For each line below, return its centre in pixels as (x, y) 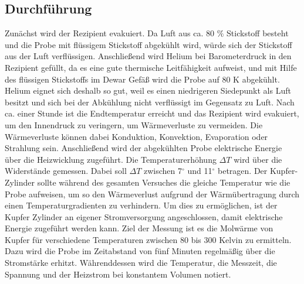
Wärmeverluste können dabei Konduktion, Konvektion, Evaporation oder (136, 136)
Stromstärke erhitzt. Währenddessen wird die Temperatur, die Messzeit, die (141, 263)
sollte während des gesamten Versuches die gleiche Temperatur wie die (164, 182)
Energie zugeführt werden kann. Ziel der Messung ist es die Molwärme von (139, 228)
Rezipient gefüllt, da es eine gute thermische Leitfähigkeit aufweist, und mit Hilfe (151, 67)
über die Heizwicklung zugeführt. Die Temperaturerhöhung (111, 159)
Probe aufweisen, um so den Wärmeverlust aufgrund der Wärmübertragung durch (152, 194)
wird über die (258, 159)
